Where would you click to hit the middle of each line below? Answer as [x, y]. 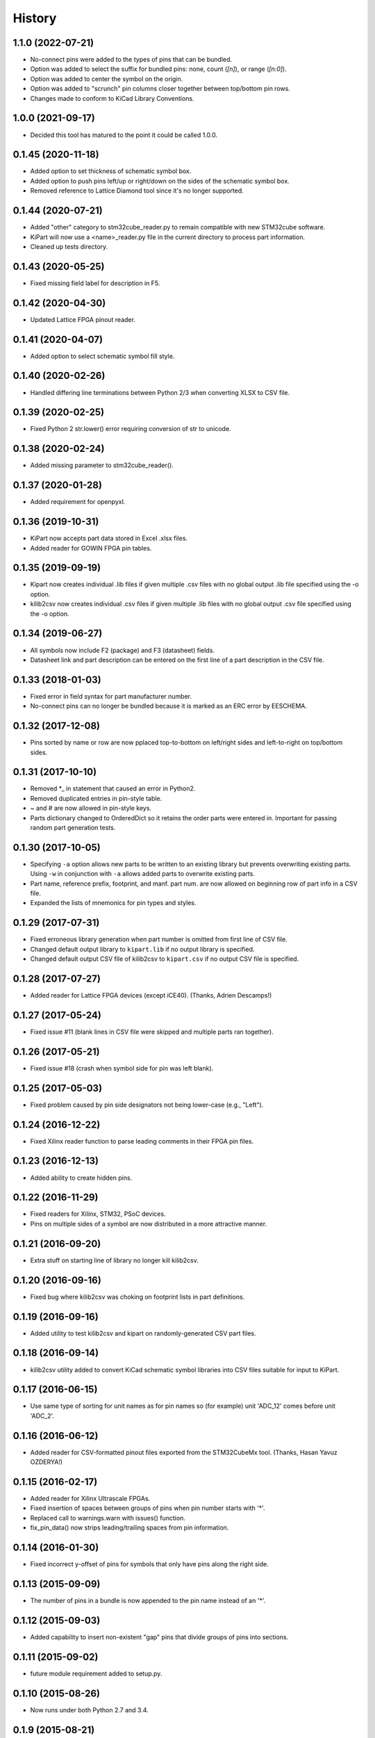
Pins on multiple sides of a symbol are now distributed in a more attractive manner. [149, 1224]
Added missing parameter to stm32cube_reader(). [102, 465]
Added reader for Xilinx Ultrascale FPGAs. [90, 1499]
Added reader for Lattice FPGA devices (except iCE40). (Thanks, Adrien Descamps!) [151, 996]
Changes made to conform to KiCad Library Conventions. [112, 98]
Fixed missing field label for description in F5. [95, 283]
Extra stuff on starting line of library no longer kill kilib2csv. [115, 1260]
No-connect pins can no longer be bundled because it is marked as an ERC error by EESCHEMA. [169, 706]
